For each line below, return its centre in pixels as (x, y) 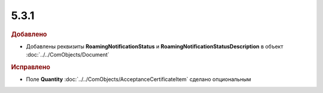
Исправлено (31, 67)
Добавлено (29, 34)
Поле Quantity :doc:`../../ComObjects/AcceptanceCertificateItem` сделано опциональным (138, 79)
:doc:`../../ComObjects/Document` (68, 55)
